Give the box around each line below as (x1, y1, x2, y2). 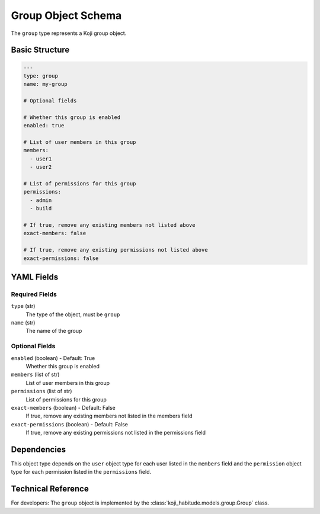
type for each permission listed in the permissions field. (11, 468, 152, 476)
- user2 (30, 163, 52, 171)
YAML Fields (11, 272, 59, 282)
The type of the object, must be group (25, 311, 120, 318)
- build (30, 205, 52, 212)
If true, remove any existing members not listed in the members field (25, 412, 193, 420)
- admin (30, 197, 52, 204)
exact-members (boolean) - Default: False (11, 404, 116, 411)
